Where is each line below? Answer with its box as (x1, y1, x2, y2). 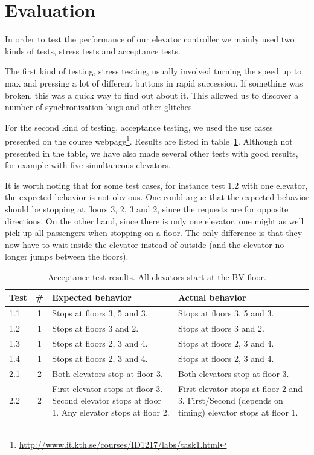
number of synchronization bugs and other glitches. (5, 100, 194, 113)
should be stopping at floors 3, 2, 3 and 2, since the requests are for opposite (5, 202, 289, 215)
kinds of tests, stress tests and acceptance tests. (5, 44, 181, 57)
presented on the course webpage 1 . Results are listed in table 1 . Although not (5, 133, 293, 147)
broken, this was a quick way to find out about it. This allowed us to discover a (5, 88, 299, 101)
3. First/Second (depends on (178, 394, 283, 407)
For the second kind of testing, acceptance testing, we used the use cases (5, 120, 273, 133)
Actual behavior (178, 291, 246, 304)
